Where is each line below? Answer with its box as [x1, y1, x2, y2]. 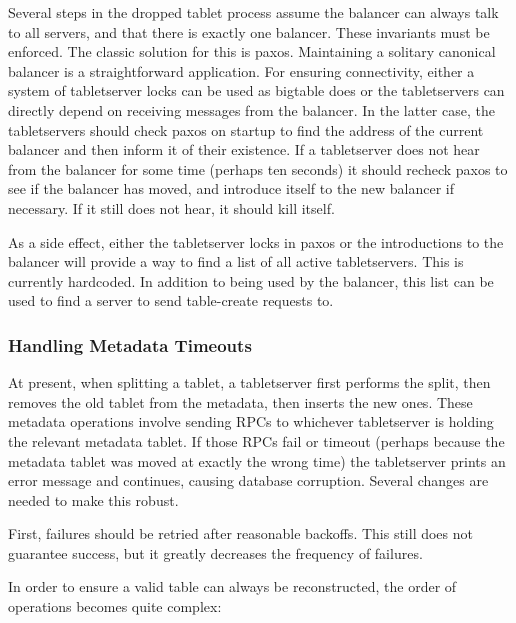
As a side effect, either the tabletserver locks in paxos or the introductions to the [8, 231, 504, 252]
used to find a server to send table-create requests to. [8, 290, 334, 311]
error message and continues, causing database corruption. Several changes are [8, 470, 489, 491]
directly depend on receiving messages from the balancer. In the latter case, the [8, 99, 495, 120]
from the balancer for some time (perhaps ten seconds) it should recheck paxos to [8, 158, 508, 179]
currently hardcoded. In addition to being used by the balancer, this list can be [8, 270, 494, 291]
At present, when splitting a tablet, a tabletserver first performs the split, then [8, 372, 491, 393]
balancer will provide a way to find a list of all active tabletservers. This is [8, 251, 464, 272]
